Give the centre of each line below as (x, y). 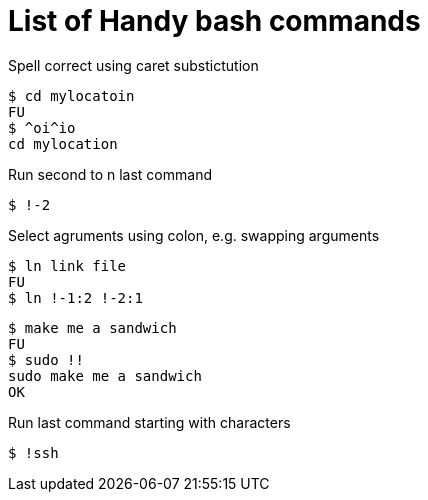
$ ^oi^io (42, 127)
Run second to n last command (110, 174)
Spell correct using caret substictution (133, 65)
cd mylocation (63, 143)
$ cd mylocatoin (71, 95)
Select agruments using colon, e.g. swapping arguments (194, 235)
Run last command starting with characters (149, 422)
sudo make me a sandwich (105, 375)
